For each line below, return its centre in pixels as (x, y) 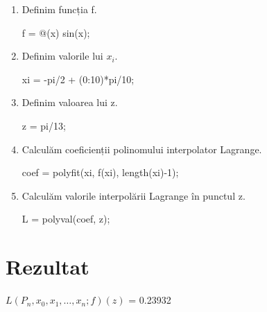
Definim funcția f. (59, 9)
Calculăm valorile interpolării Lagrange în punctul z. (133, 195)
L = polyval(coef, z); (66, 219)
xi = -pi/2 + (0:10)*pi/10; (78, 79)
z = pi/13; (44, 125)
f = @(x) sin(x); (56, 32)
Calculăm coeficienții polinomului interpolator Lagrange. (142, 149)
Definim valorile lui (62, 56)
